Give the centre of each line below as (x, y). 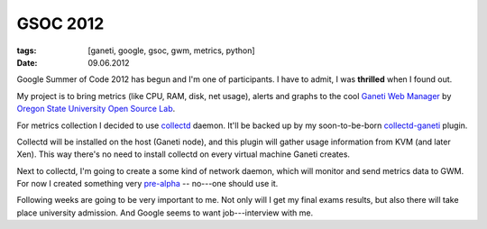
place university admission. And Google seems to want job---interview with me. (165, 213)
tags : (27, 50)
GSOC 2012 (60, 23)
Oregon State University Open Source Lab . (96, 109)
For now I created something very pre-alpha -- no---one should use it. (147, 184)
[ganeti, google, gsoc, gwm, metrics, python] (172, 50)
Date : (27, 62)
